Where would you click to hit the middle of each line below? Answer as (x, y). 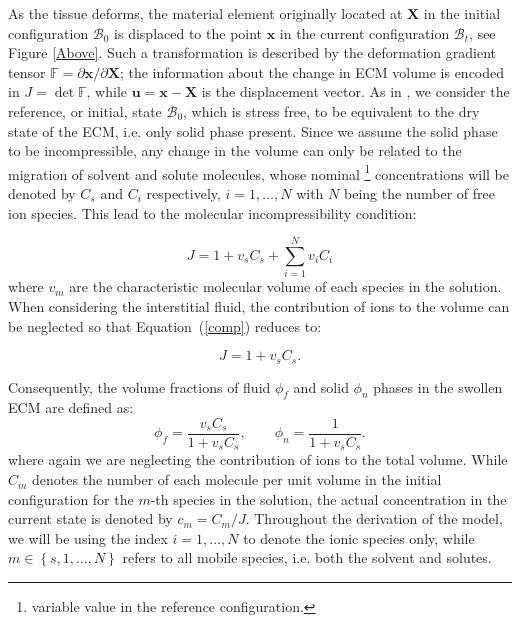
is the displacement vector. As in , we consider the (355, 91)
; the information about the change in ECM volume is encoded (312, 71)
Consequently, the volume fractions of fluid (139, 386)
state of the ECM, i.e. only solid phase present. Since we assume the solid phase (253, 130)
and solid (321, 386)
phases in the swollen (438, 386)
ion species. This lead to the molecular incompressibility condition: (212, 212)
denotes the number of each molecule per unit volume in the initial (237, 479)
